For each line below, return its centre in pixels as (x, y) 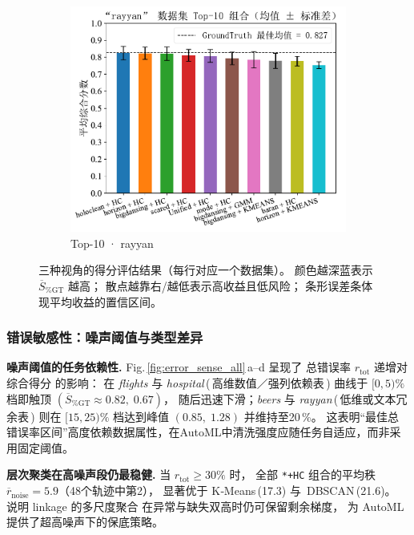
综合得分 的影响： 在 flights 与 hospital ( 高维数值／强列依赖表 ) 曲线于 (187, 383)
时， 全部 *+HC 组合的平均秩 (303, 474)
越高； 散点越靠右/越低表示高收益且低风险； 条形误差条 (215, 286)
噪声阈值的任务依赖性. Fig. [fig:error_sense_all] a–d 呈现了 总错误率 (179, 367)
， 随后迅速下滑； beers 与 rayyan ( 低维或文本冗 (285, 398)
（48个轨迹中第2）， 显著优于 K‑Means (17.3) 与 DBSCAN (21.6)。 (227, 490)
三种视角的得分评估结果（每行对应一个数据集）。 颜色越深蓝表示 (206, 270)
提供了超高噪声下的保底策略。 (85, 522)
